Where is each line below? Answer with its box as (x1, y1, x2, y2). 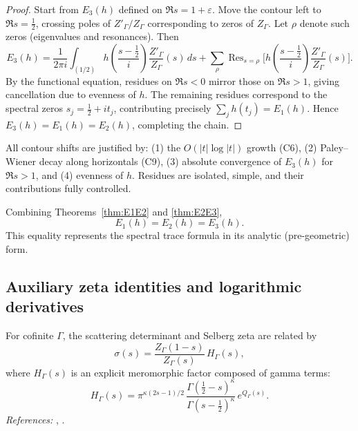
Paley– (320, 140, 348, 155)
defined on (118, 2, 162, 16)
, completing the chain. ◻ (132, 117, 243, 131)
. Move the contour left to (211, 2, 321, 16)
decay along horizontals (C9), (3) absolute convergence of (39, 154, 282, 169)
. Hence (307, 101, 339, 115)
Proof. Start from (6, 2, 79, 16)
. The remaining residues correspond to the (144, 87, 328, 102)
